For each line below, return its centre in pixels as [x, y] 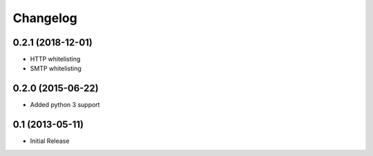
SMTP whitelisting [56, 68]
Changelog [45, 18]
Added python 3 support [65, 105]
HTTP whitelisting [55, 59]
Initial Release [50, 141]
